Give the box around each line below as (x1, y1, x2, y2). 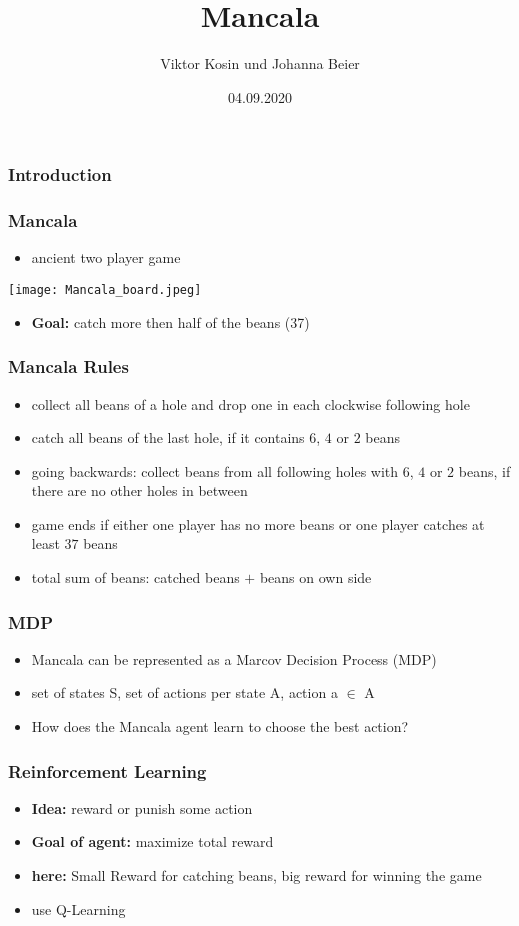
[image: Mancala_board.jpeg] (8, 283, 202, 298)
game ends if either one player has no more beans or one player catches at (31, 513, 485, 534)
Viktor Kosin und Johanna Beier (160, 53, 360, 74)
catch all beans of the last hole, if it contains (31, 427, 305, 448)
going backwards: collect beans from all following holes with (31, 460, 399, 481)
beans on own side (259, 567, 372, 588)
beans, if (458, 460, 511, 481)
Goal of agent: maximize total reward (31, 831, 274, 852)
